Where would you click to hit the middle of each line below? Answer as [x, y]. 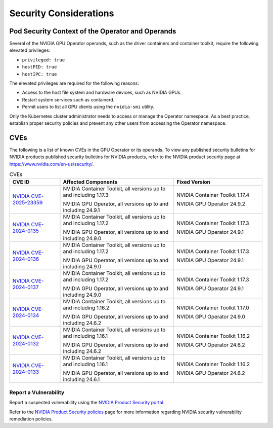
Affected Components [90, 182]
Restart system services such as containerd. [68, 99]
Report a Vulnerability [37, 392]
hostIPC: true [39, 74]
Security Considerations [62, 13]
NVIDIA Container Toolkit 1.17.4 [213, 195]
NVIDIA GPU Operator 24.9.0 [211, 317]
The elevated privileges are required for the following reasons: [74, 83]
